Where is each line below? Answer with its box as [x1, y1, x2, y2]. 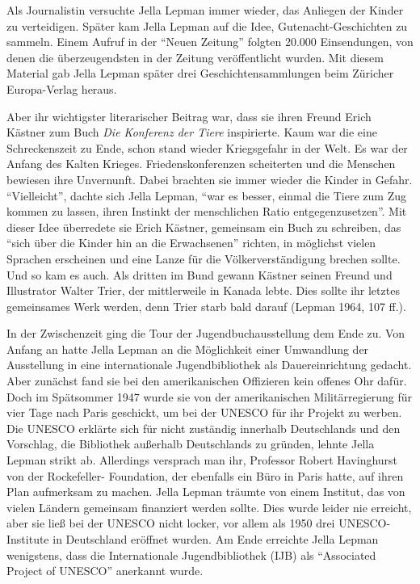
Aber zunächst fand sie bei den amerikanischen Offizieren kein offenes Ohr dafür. [6, 372, 407, 389]
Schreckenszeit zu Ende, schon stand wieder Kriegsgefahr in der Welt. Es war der [6, 139, 408, 156]
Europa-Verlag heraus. [6, 80, 117, 97]
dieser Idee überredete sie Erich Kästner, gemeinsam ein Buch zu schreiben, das [6, 218, 401, 235]
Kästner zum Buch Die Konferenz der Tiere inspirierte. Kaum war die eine [6, 124, 377, 141]
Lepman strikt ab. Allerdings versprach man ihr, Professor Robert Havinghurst [6, 452, 398, 468]
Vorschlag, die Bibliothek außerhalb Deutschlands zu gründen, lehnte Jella [6, 435, 375, 452]
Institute [6, 531, 49, 547]
